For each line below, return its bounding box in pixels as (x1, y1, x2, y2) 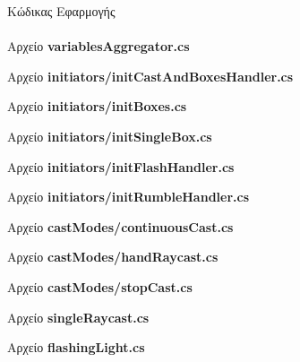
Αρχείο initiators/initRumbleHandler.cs (7, 187, 250, 206)
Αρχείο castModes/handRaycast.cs (7, 247, 219, 266)
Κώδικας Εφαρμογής (7, 2, 116, 20)
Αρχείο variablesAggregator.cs (7, 37, 190, 56)
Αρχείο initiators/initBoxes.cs (7, 97, 187, 116)
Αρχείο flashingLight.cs (7, 338, 145, 357)
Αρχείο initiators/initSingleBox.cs (7, 126, 212, 145)
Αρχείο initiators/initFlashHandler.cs (7, 157, 235, 176)
